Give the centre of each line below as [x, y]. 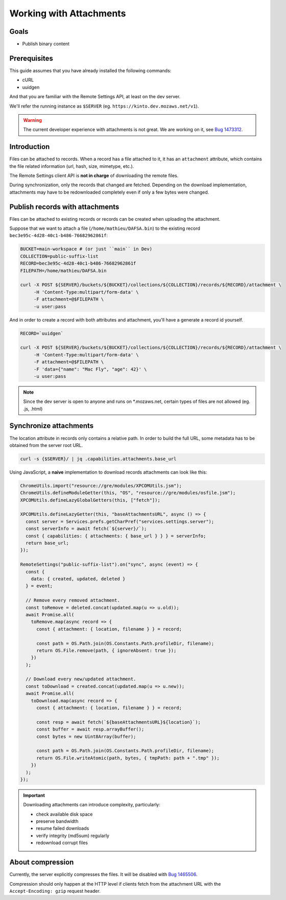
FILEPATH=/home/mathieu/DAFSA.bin [63, 271]
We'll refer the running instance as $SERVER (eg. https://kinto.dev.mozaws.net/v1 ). [104, 106]
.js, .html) [33, 409]
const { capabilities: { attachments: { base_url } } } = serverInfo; [116, 536]
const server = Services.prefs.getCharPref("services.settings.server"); [120, 521]
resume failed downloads [63, 828]
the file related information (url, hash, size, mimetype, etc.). [72, 166]
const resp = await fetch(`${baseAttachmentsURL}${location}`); [119, 722]
